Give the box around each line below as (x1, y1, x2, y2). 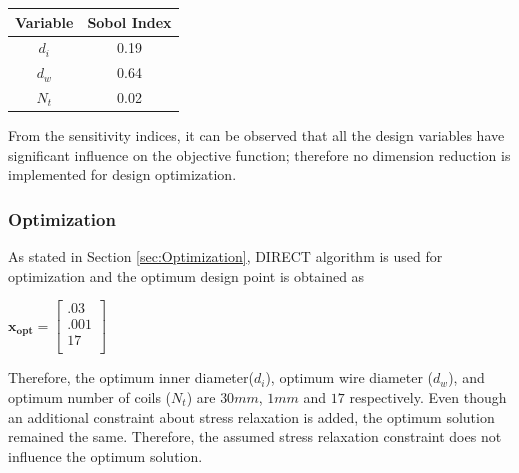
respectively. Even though (349, 387, 507, 408)
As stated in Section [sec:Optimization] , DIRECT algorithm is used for (8, 246, 443, 267)
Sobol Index (87, 11, 172, 32)
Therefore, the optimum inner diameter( (8, 367, 254, 388)
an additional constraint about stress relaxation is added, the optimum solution (8, 406, 495, 427)
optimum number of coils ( (8, 387, 172, 408)
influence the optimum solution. (8, 445, 203, 466)
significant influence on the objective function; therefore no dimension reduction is (8, 144, 511, 165)
